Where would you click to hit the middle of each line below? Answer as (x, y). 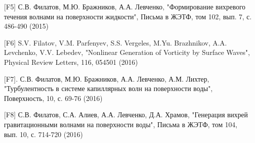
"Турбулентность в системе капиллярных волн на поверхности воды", (108, 88)
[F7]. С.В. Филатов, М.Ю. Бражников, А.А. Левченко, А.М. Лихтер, (107, 78)
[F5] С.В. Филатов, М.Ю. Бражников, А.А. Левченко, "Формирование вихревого (125, 6)
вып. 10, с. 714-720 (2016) (43, 134)
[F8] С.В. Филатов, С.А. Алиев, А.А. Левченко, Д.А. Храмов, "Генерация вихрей (126, 115)
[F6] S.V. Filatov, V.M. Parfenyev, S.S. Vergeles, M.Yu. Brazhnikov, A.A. (115, 42)
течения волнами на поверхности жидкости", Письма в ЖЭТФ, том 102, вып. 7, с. (128, 16)
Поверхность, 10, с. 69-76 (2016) (53, 98)
